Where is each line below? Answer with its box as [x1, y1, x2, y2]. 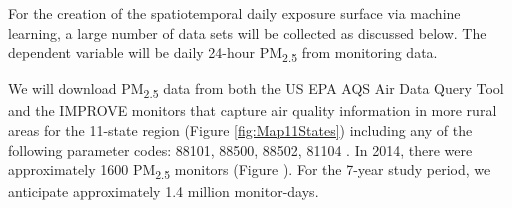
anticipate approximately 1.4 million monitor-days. [8, 181, 319, 202]
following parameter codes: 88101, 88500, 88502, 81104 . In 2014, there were [8, 139, 473, 160]
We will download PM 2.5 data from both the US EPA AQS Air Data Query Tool [8, 78, 504, 102]
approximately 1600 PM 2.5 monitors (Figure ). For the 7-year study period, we [8, 159, 491, 183]
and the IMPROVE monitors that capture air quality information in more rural [8, 100, 497, 121]
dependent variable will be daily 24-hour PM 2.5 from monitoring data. [8, 42, 438, 65]
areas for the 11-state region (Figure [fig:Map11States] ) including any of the [8, 120, 473, 141]
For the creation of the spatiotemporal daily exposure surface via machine [8, 3, 461, 23]
